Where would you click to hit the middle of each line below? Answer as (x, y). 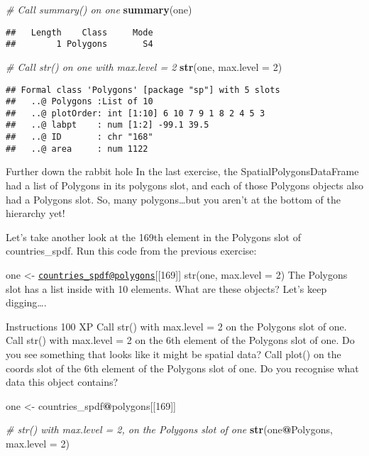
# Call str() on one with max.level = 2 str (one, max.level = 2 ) (144, 66)
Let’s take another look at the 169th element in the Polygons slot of (153, 237)
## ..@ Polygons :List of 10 (79, 102)
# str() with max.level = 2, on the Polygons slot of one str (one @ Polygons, (169, 429)
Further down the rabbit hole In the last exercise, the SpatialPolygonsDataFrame (182, 171)
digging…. (26, 302)
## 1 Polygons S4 (79, 44)
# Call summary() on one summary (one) (99, 9)
